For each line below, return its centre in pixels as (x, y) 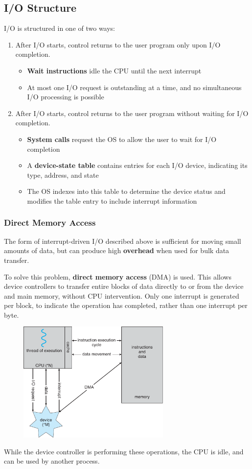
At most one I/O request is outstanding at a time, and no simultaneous (134, 87)
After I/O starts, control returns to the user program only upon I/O (118, 44)
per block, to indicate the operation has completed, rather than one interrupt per (126, 305)
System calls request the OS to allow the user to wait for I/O (122, 139)
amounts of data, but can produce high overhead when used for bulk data (117, 250)
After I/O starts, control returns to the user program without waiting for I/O (132, 113)
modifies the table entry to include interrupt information (112, 200)
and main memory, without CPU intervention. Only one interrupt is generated (122, 295)
